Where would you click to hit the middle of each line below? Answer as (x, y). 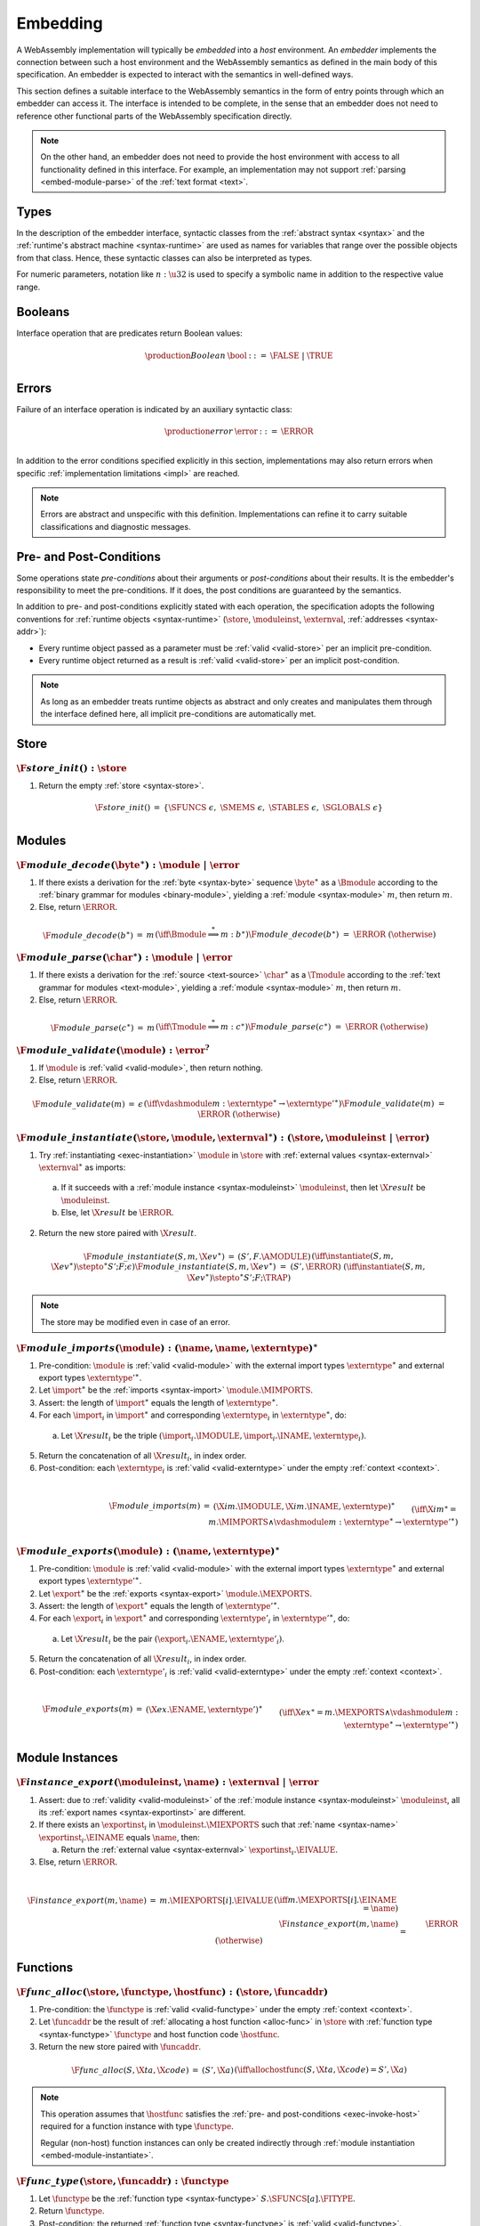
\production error (199, 431)
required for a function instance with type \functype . (137, 2126)
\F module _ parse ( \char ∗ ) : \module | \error (124, 956)
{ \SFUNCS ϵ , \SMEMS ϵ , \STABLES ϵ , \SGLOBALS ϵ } (273, 808)
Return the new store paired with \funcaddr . (120, 2046)
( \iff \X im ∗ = (434, 1508)
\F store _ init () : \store (72, 768)
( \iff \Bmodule (181, 934)
